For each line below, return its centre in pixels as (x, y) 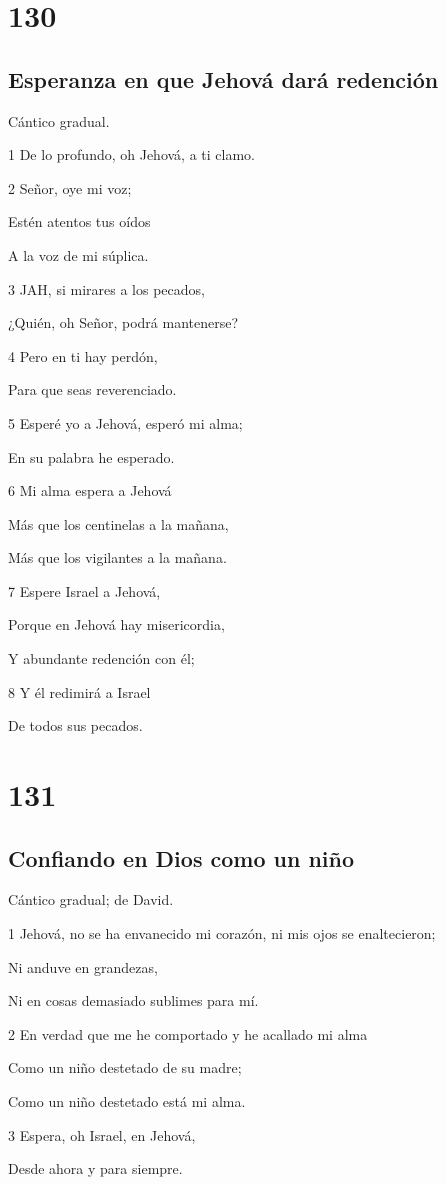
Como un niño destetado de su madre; (125, 1067)
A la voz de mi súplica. (78, 254)
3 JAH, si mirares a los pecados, (106, 288)
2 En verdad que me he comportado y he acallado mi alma (188, 1033)
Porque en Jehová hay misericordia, (116, 624)
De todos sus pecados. (75, 725)
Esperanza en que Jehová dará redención (223, 78)
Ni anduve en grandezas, (83, 966)
